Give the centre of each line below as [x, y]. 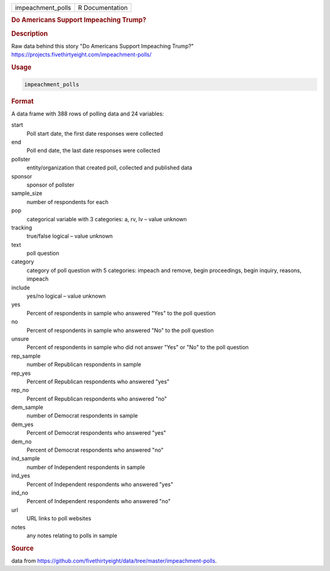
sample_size [27, 193]
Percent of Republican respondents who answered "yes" [98, 381]
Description [30, 34]
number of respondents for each [68, 202]
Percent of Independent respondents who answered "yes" [100, 484]
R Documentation [103, 8]
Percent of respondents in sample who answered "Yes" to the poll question [121, 313]
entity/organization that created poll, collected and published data [109, 168]
